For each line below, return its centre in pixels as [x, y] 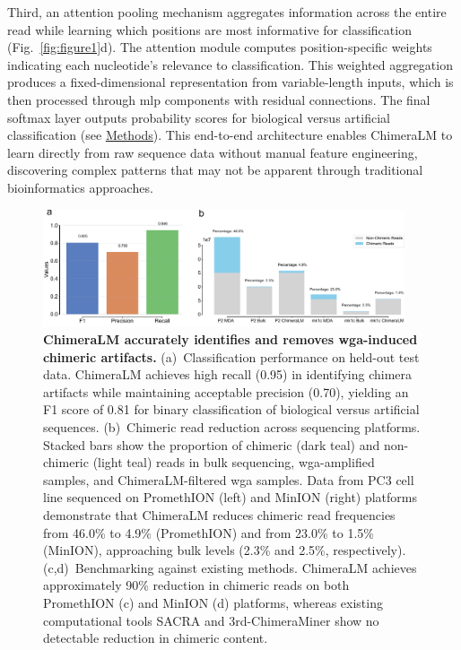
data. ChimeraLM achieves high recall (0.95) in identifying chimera [228, 374]
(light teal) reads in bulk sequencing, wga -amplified [234, 462]
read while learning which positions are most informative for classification [209, 29]
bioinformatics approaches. [80, 187]
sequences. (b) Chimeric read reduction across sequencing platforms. [232, 427]
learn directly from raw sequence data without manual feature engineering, [213, 152]
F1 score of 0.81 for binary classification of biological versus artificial [231, 409]
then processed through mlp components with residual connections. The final [219, 99]
